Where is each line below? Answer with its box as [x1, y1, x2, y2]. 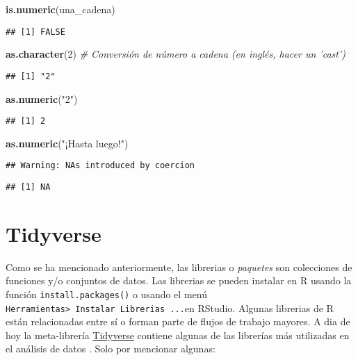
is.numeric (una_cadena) [6, 2, 115, 16]
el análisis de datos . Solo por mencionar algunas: [6, 341, 215, 356]
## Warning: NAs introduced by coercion [6, 161, 195, 171]
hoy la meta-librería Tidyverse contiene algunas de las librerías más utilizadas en [6, 327, 350, 342]
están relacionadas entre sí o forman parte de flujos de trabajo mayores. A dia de [6, 314, 350, 329]
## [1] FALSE [6, 26, 65, 37]
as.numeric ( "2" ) [6, 91, 78, 106]
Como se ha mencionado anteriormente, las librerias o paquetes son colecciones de [6, 259, 352, 274]
